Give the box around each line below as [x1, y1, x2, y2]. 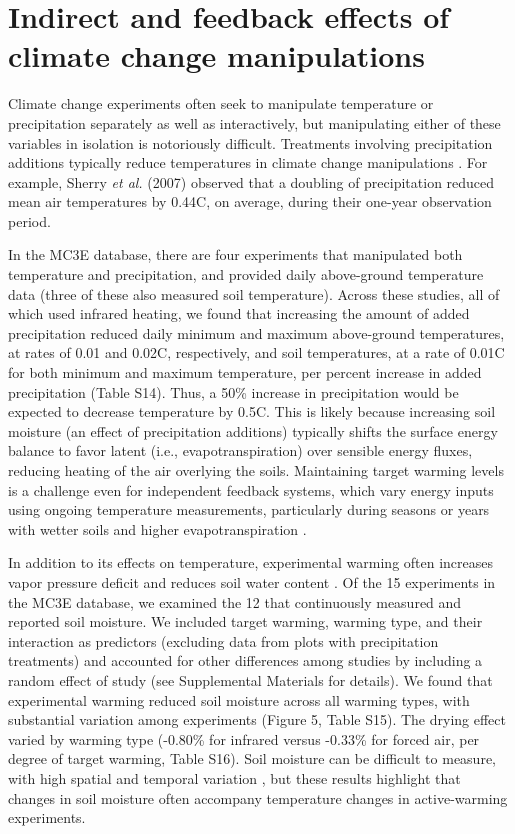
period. [8, 210, 51, 231]
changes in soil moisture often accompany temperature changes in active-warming [8, 787, 508, 808]
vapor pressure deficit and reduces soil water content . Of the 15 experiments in [8, 571, 496, 592]
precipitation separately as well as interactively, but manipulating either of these [8, 112, 501, 133]
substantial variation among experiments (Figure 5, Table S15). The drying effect [8, 709, 506, 730]
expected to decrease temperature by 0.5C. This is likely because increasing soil [8, 401, 496, 422]
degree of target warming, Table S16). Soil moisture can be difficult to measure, [8, 748, 496, 769]
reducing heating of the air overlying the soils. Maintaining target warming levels [8, 460, 504, 480]
